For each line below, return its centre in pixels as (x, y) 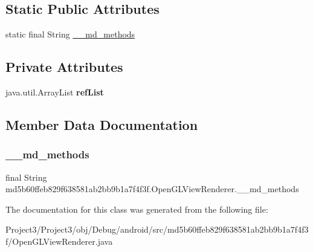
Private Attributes (64, 67)
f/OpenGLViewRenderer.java (59, 241)
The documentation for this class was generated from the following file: (137, 209)
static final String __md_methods (70, 34)
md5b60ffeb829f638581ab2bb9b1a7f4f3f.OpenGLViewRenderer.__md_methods (152, 189)
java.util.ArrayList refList (55, 92)
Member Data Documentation (102, 124)
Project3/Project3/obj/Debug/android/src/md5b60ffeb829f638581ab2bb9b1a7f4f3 (157, 229)
